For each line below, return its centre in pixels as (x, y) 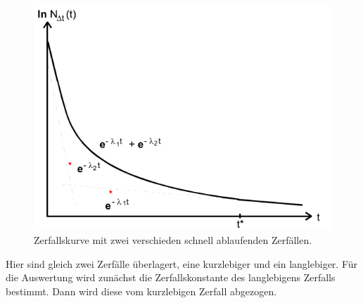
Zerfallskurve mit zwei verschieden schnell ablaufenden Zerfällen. (173, 239)
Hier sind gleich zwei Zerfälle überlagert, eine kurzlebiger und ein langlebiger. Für (182, 263)
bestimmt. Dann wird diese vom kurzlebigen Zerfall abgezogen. (141, 291)
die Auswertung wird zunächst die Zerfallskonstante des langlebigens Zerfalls (171, 277)
